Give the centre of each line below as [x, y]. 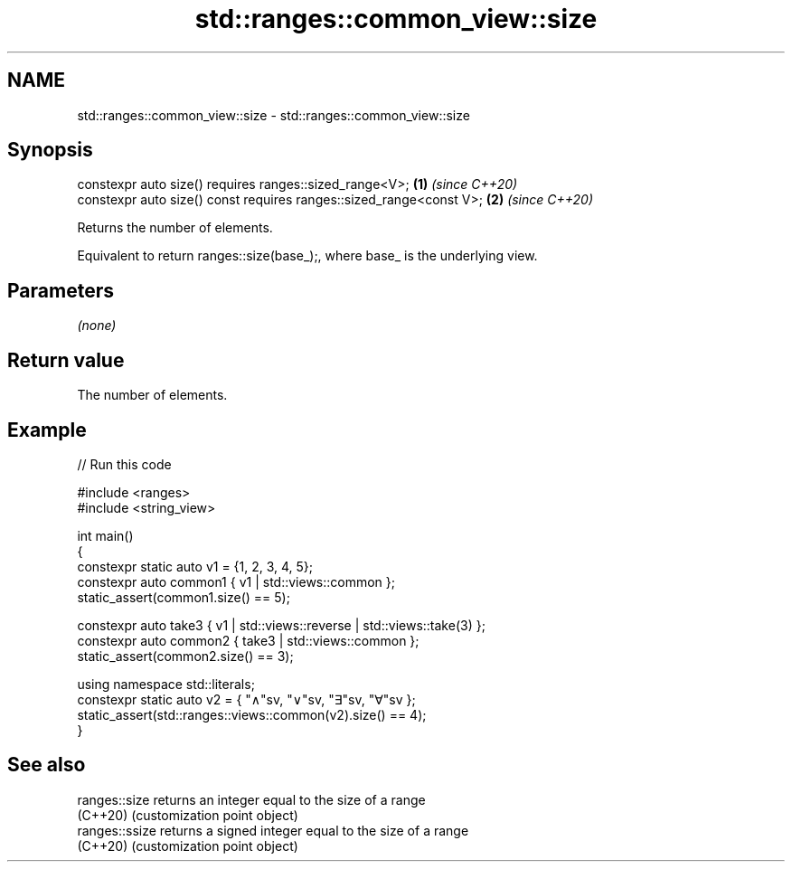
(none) [97, 326]
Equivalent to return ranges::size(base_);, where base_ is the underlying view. [307, 256]
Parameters [61, 290]
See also [47, 765]
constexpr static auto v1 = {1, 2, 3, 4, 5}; [195, 566]
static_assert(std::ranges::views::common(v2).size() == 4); [252, 714]
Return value [66, 360]
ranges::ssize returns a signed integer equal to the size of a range [273, 830]
